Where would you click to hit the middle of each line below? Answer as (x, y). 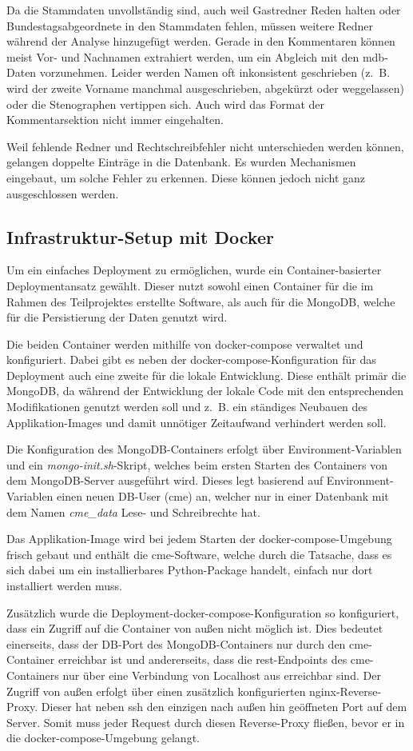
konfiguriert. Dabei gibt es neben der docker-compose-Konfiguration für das (191, 360)
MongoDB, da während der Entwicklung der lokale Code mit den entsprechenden (205, 391)
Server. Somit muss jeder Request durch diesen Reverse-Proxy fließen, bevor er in (206, 722)
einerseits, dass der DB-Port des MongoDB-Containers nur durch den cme (188, 643)
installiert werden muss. (64, 586)
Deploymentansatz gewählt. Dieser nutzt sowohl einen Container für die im (190, 285)
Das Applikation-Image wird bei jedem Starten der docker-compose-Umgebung (199, 539)
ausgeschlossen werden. (63, 193)
